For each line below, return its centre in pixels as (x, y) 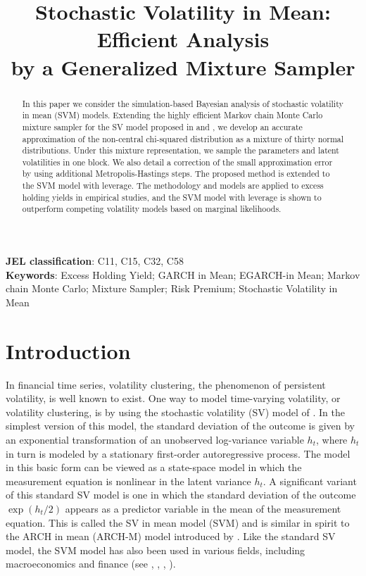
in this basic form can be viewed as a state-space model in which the (154, 467)
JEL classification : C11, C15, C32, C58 (95, 261)
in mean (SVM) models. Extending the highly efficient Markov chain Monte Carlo (172, 115)
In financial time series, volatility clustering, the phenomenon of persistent (166, 384)
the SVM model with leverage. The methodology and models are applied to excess (173, 186)
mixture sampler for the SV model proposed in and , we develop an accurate (162, 126)
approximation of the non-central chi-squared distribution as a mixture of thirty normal (183, 138)
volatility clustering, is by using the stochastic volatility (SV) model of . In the (175, 412)
